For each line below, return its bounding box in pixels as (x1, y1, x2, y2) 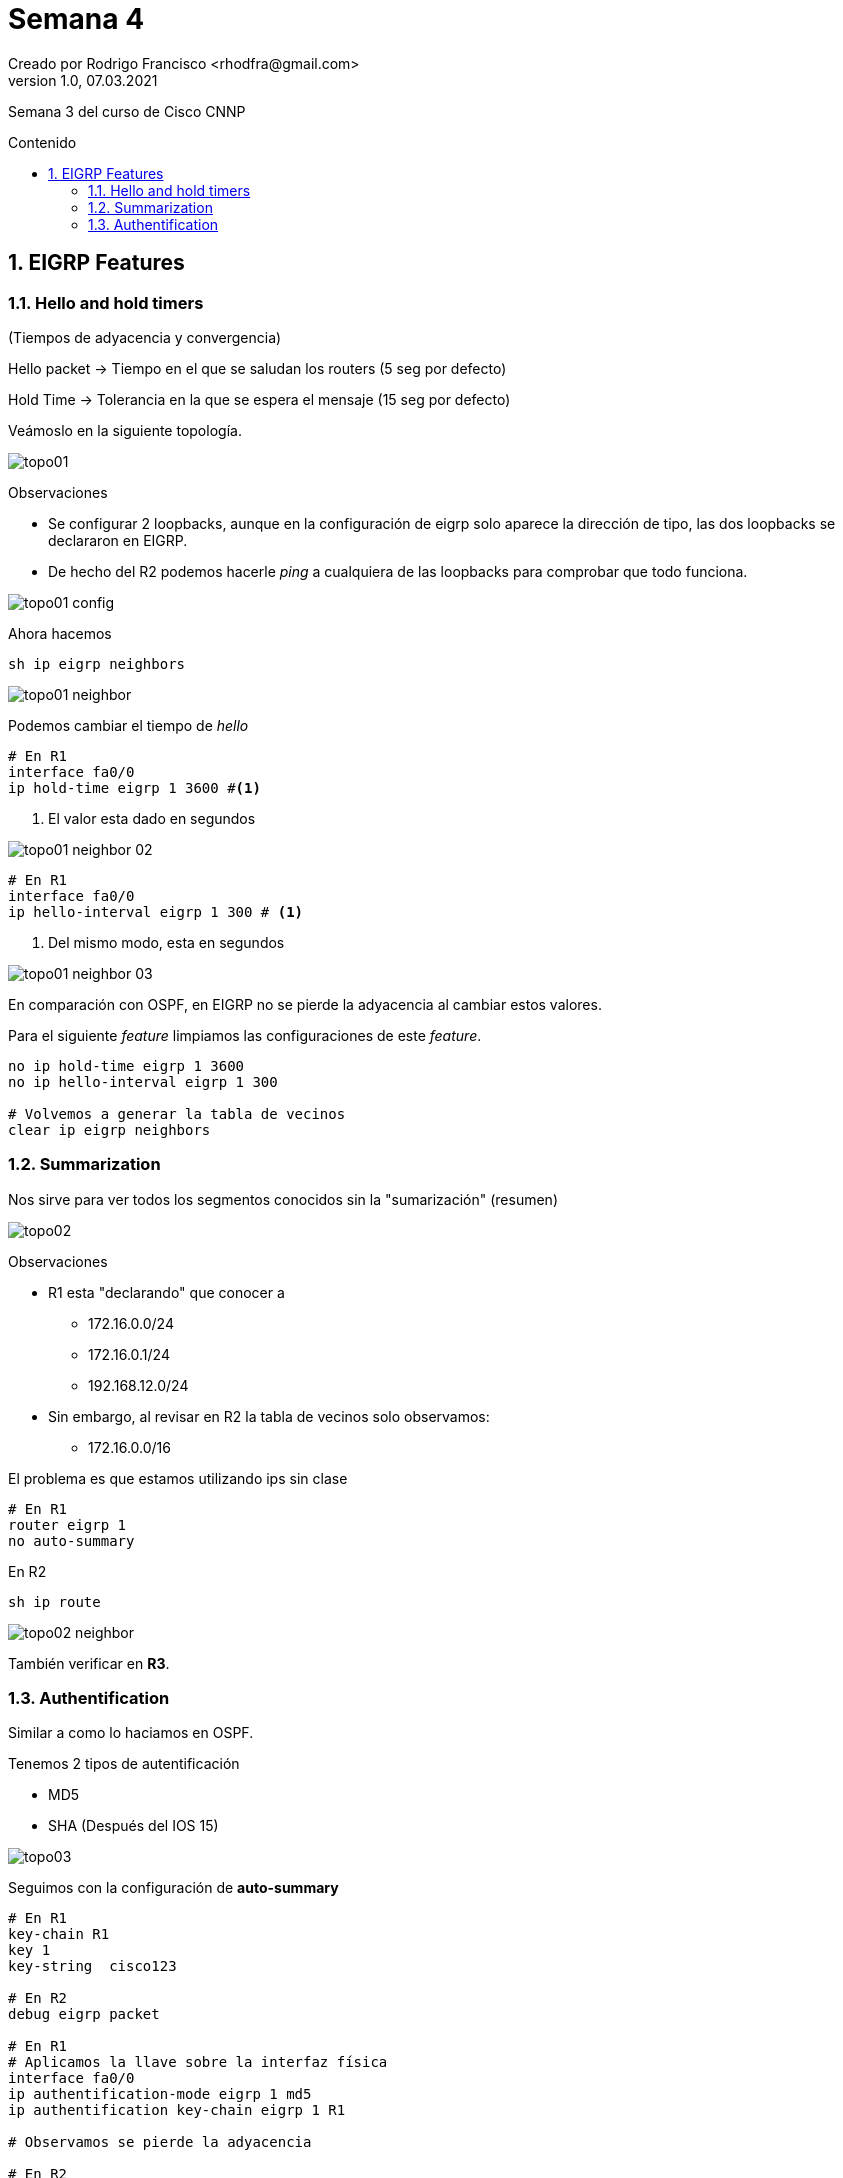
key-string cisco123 (8, 1958, 177, 1975)
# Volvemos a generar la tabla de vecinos (8, 1105, 346, 1122)
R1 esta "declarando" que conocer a (48, 1283, 285, 1301)
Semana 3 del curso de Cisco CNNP (8, 102, 246, 120)
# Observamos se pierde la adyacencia (8, 2134, 312, 2151)
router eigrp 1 (8, 1516, 127, 1533)
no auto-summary (8, 1532, 135, 1549)
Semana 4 (8, 2, 145, 36)
